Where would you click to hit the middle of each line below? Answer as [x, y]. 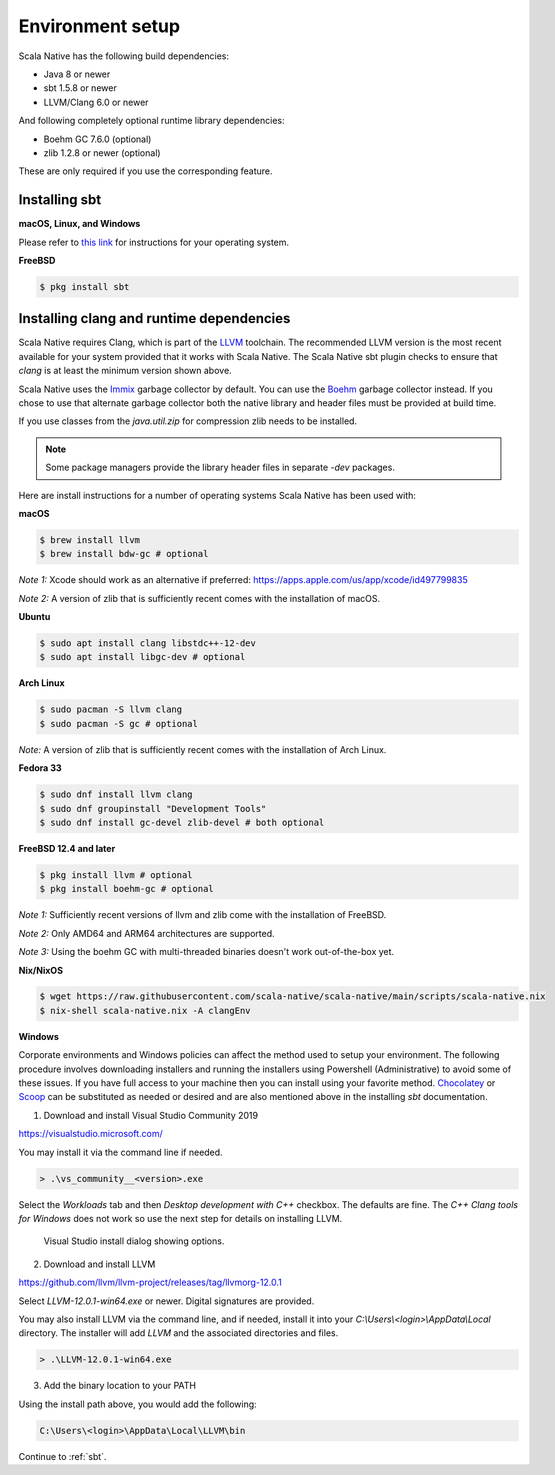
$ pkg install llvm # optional [116, 874]
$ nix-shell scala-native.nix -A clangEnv [145, 1010]
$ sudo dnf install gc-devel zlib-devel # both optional [182, 822]
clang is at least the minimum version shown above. [125, 371]
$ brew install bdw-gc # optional [124, 554]
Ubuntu [34, 617]
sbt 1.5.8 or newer [80, 88]
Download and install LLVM [99, 1264]
